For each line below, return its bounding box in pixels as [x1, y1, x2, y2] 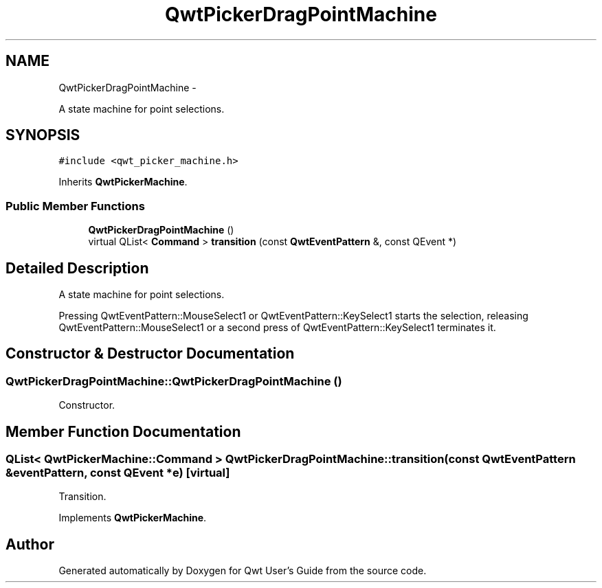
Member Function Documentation [5, 422, 241, 440]
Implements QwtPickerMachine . [58, 512, 207, 524]
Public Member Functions [5, 199, 145, 213]
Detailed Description [5, 259, 149, 277]
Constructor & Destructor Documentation [5, 345, 295, 363]
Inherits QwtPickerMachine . [58, 176, 188, 188]
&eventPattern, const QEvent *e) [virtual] [5, 466, 230, 480]
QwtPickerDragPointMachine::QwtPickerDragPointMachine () [5, 374, 342, 388]
